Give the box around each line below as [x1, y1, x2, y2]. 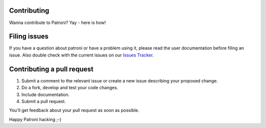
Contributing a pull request [9, 65, 94, 73]
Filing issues [9, 32, 49, 41]
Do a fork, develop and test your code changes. [21, 85, 118, 91]
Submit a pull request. [21, 98, 66, 104]
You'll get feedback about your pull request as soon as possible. [9, 107, 139, 113]
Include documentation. [21, 91, 70, 98]
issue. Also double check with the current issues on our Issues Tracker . [9, 52, 154, 58]
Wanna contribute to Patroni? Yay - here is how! [9, 20, 106, 26]
